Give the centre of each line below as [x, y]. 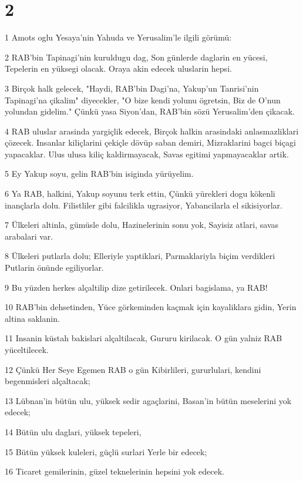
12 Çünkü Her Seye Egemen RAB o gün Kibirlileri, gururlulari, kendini [133, 369]
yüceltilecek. [27, 349]
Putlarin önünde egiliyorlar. [54, 268]
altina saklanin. [32, 318]
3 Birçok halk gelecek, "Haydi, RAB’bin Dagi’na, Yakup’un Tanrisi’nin [132, 88]
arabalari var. [29, 236]
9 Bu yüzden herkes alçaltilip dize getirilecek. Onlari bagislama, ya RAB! [136, 287]
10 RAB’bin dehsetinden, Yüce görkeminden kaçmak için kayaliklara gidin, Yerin [151, 307]
